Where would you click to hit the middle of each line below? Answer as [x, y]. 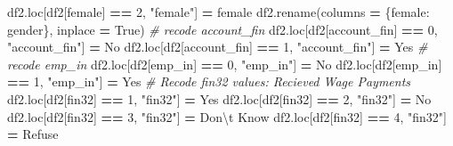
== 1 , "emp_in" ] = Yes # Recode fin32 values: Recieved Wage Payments [209, 81]
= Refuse [33, 134]
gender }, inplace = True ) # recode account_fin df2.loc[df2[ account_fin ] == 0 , [222, 29]
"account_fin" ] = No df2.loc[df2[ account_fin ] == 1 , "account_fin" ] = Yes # [218, 47]
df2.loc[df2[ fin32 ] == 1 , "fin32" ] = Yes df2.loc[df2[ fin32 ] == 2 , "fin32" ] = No [219, 98]
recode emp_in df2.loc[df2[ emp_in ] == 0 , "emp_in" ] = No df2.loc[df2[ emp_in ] [225, 64]
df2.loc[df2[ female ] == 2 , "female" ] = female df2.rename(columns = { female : [218, 12]
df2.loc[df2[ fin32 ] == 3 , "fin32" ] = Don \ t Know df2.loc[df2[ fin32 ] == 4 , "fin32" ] [227, 116]
